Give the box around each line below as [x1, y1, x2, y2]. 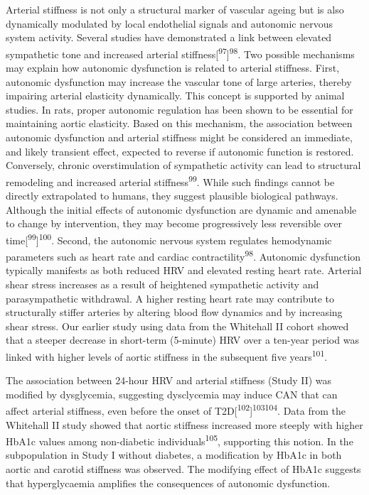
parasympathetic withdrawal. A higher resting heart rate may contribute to [6, 290, 335, 305]
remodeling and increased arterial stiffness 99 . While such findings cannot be [6, 172, 335, 189]
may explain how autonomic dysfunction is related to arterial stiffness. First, [6, 60, 340, 75]
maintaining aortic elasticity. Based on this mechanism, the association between [6, 116, 353, 131]
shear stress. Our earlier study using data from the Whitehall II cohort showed [6, 318, 349, 333]
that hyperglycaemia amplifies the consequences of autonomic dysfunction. [6, 475, 331, 490]
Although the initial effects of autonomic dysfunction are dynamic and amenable [6, 202, 357, 217]
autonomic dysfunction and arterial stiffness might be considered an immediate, [6, 130, 353, 144]
